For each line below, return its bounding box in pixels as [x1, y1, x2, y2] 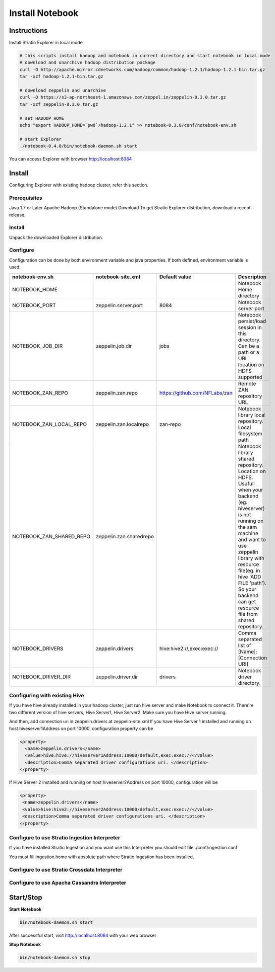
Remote [238, 380, 256, 387]
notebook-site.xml [96, 273, 141, 280]
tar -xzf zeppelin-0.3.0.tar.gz [19, 101, 99, 107]
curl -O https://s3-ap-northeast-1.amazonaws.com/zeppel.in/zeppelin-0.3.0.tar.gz [19, 94, 226, 100]
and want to [238, 536, 266, 543]
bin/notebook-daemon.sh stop [19, 955, 91, 961]
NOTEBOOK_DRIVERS [12, 645, 64, 652]
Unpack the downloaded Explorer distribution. [9, 234, 104, 241]
